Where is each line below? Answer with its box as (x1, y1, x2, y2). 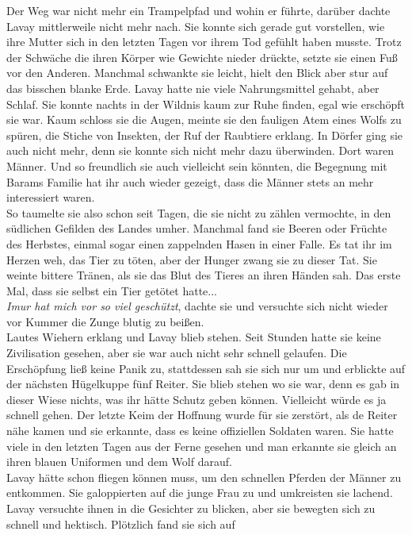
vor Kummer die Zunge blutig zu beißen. (6, 313, 204, 329)
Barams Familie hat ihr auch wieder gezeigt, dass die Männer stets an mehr (6, 173, 374, 190)
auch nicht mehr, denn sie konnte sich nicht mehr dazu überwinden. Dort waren (6, 142, 394, 159)
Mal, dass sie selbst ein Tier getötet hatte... (6, 282, 217, 298)
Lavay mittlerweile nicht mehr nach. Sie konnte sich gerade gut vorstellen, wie (6, 17, 385, 34)
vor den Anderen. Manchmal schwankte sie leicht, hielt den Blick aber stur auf (6, 64, 388, 81)
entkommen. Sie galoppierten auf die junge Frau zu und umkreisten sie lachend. (6, 484, 393, 501)
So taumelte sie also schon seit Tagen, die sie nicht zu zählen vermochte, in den (6, 204, 391, 221)
